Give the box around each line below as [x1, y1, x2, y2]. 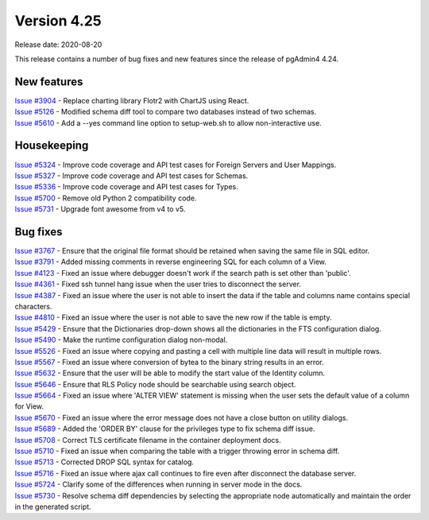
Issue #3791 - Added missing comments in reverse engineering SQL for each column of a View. [14, 257, 327, 266]
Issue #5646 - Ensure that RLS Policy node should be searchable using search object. [14, 379, 296, 389]
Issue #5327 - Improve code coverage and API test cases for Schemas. [14, 171, 249, 180]
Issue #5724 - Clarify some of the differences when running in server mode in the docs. [14, 479, 303, 489]
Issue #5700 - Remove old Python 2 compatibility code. [14, 193, 197, 203]
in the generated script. [14, 502, 91, 511]
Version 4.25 [14, 12, 102, 29]
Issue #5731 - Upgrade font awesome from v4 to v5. [14, 204, 186, 214]
